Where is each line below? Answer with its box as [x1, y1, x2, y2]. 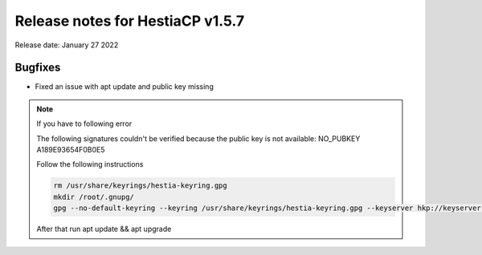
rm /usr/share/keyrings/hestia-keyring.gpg [53, 181, 228, 190]
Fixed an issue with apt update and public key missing [35, 82, 214, 91]
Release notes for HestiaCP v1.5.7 [14, 12, 245, 30]
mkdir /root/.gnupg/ [53, 192, 134, 201]
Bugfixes [14, 61, 61, 75]
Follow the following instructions [36, 160, 144, 169]
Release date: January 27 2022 [14, 40, 119, 50]
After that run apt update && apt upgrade [36, 225, 172, 234]
